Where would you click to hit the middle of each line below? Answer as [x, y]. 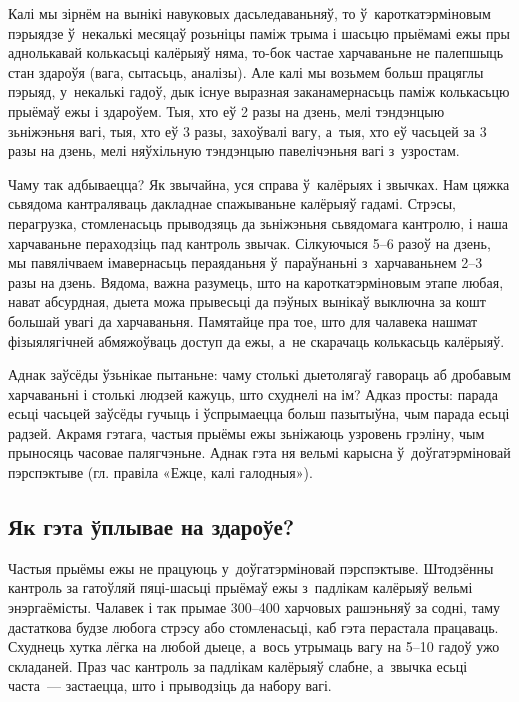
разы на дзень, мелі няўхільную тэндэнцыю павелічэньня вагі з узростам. [234, 150]
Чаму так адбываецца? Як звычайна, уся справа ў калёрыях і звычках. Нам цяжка [259, 183]
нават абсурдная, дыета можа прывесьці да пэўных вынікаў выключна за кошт [247, 301]
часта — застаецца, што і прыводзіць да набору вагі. [170, 685]
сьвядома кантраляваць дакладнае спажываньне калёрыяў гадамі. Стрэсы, [232, 203]
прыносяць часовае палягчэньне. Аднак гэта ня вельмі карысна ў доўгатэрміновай [259, 452]
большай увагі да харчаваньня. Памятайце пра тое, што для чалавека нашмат [243, 320]
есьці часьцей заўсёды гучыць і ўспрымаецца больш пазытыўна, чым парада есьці [259, 413]
